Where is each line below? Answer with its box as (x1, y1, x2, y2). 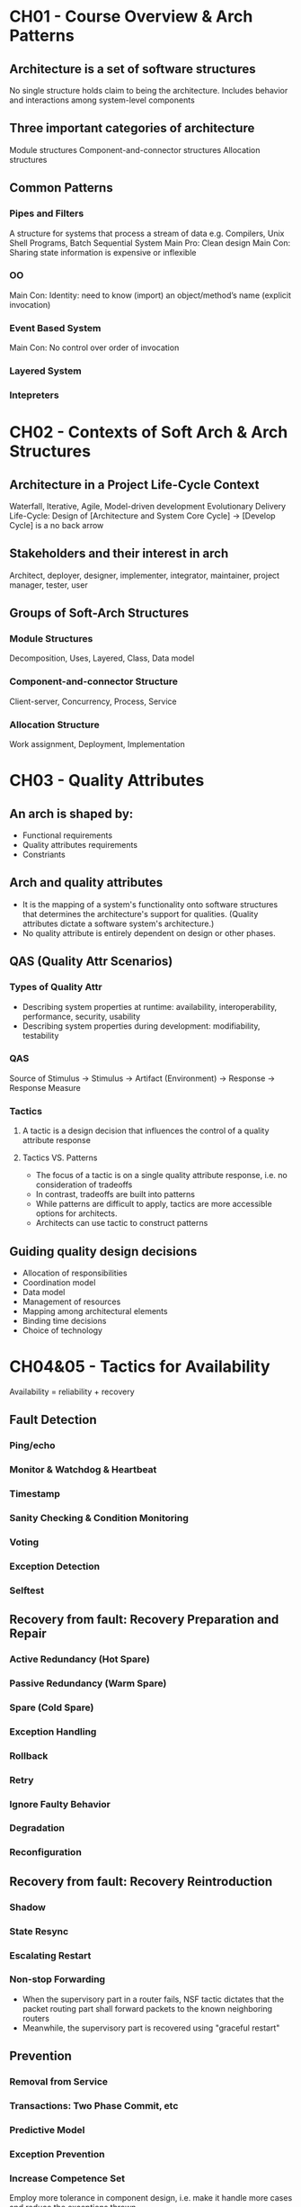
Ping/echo (9, 1439, 56, 1452)
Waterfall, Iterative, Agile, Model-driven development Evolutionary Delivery (9, 500, 286, 511)
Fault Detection (9, 1412, 97, 1428)
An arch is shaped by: (9, 806, 134, 821)
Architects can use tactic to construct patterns (35, 1218, 208, 1229)
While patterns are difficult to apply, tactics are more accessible (35, 1199, 272, 1210)
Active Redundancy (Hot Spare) (9, 1653, 150, 1666)
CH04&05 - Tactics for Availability (9, 1356, 271, 1377)
